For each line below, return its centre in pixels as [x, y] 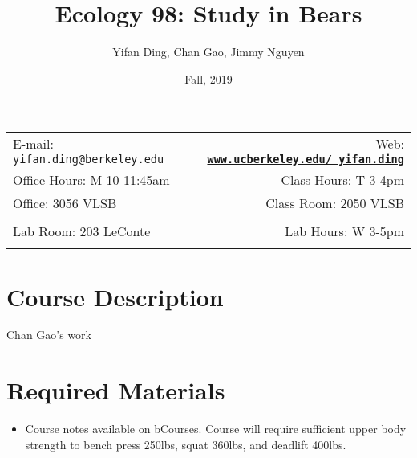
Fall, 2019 [208, 78]
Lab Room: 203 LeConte [82, 231]
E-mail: [33, 144]
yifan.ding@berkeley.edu [89, 159]
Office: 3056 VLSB [65, 203]
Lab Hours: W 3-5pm [344, 231]
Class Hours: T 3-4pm [342, 180]
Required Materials [116, 390]
